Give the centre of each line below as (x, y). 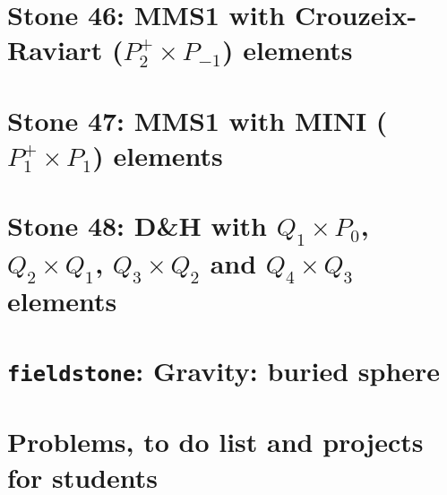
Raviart (55, 50)
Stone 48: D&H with (137, 226)
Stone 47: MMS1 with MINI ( (198, 120)
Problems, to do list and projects (215, 442)
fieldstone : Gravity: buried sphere (224, 370)
